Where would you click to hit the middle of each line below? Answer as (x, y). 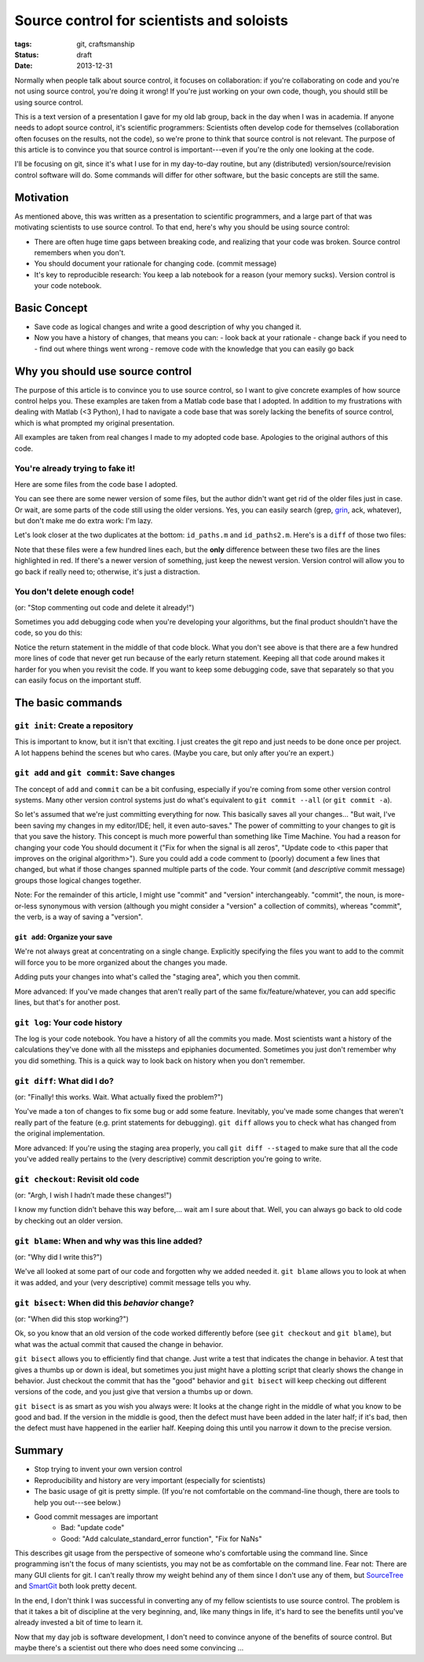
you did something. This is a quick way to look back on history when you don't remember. (160, 1060)
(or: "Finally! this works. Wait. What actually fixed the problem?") (119, 1097)
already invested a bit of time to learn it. (79, 1623)
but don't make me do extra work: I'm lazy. (84, 520)
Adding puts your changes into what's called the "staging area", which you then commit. (157, 977)
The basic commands (68, 703)
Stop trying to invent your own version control (108, 1470)
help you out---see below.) (78, 1502)
